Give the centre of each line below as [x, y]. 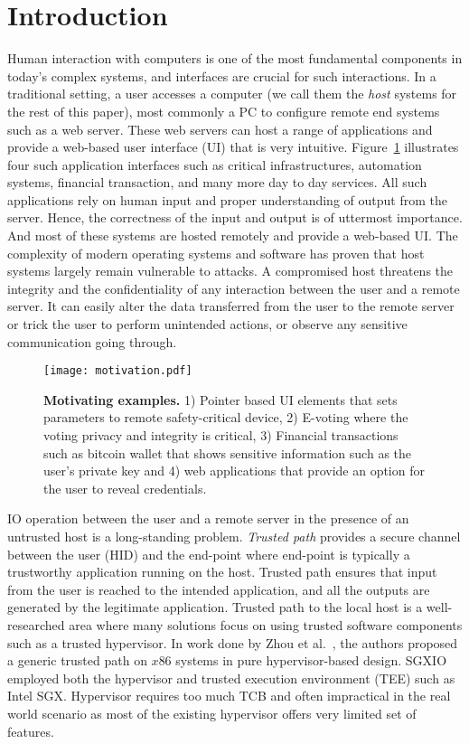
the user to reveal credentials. [125, 488]
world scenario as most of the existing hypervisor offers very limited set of [212, 713]
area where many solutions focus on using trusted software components [266, 625]
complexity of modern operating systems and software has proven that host [216, 253]
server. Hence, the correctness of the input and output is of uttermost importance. [235, 217]
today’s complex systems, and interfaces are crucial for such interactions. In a [222, 75]
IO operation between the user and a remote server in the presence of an [208, 518]
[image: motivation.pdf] [118, 371]
